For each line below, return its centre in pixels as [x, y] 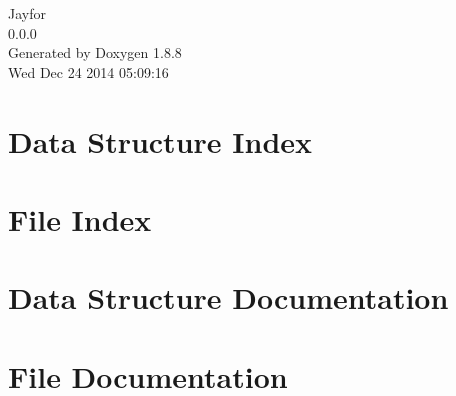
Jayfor [27, 13]
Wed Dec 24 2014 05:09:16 [88, 71]
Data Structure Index [160, 140]
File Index [80, 218]
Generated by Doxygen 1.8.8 [95, 52]
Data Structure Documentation [228, 297]
